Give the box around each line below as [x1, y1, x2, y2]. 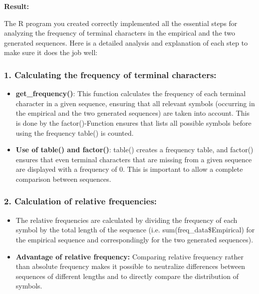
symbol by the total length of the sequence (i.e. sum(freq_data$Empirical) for [15, 224, 255, 235]
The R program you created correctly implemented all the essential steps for [4, 18, 238, 28]
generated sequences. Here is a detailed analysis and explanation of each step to [4, 37, 248, 48]
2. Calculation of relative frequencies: [4, 195, 157, 207]
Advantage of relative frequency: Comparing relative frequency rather [15, 251, 244, 261]
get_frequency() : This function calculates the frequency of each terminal [15, 88, 246, 99]
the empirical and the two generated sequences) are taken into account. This [15, 108, 250, 118]
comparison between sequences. [15, 173, 111, 184]
